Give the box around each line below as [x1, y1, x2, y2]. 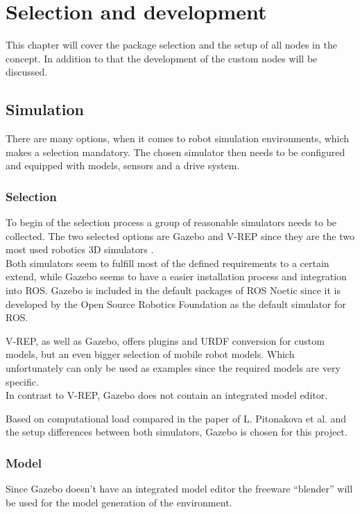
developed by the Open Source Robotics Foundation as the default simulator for [6, 296, 346, 311]
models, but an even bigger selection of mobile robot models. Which [6, 347, 295, 361]
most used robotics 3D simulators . [6, 242, 154, 257]
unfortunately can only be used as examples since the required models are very [6, 361, 341, 375]
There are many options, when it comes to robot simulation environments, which [6, 131, 350, 146]
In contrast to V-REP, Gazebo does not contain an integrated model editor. [6, 388, 328, 402]
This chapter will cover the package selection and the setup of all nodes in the [6, 37, 337, 52]
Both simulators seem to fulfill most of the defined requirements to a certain [6, 255, 329, 270]
